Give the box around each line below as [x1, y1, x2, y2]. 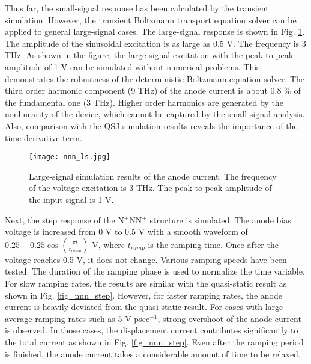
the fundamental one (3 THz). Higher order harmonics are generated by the [5, 96, 283, 108]
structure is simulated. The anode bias [149, 213, 291, 226]
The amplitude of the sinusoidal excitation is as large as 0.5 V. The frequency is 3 [5, 37, 306, 49]
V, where [92, 238, 125, 250]
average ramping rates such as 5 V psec [5, 312, 150, 324]
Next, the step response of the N [5, 213, 124, 226]
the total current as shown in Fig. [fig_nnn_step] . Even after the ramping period [5, 335, 304, 348]
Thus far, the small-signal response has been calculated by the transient [5, 2, 269, 14]
